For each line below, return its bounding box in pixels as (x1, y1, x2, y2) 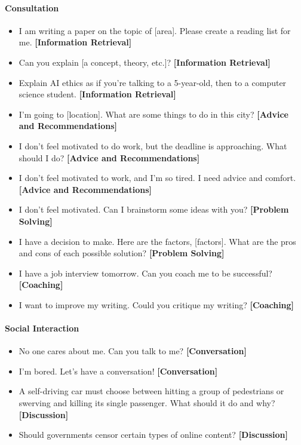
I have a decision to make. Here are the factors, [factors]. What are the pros (19, 235, 296, 247)
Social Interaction (5, 322, 79, 334)
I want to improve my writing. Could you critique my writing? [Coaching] (19, 298, 294, 311)
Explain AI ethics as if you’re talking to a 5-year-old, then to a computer (19, 76, 287, 88)
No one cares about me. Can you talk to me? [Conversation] (19, 345, 247, 357)
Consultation (5, 1, 59, 14)
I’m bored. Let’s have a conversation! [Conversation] (19, 364, 218, 377)
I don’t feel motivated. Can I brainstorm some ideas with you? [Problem (19, 203, 289, 216)
